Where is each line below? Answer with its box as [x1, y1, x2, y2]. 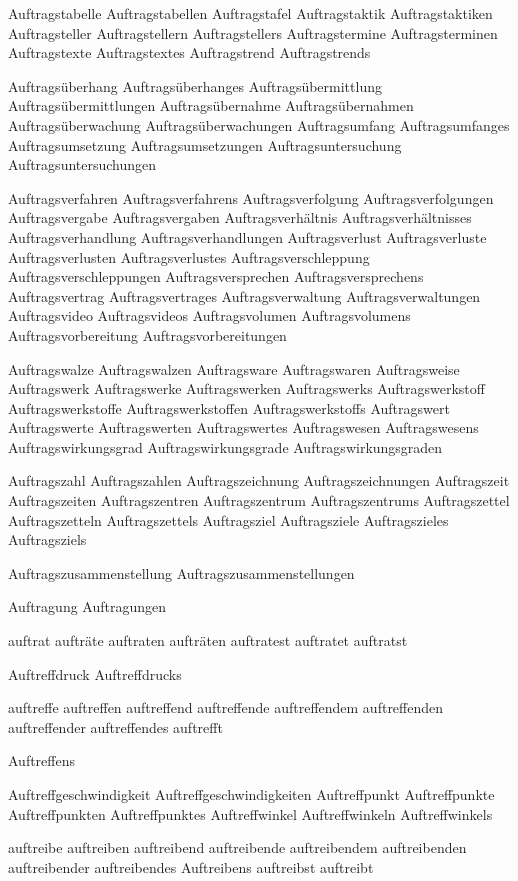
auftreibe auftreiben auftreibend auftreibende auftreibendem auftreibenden [8, 837, 467, 858]
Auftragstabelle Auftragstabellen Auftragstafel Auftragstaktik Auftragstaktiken [8, 3, 493, 23]
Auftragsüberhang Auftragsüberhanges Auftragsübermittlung [8, 75, 382, 96]
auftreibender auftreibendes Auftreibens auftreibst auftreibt [8, 856, 374, 877]
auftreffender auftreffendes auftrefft [8, 716, 223, 737]
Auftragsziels [8, 529, 87, 550]
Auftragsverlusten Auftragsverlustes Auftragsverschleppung [8, 246, 370, 267]
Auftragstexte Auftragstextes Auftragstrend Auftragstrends [8, 42, 371, 63]
